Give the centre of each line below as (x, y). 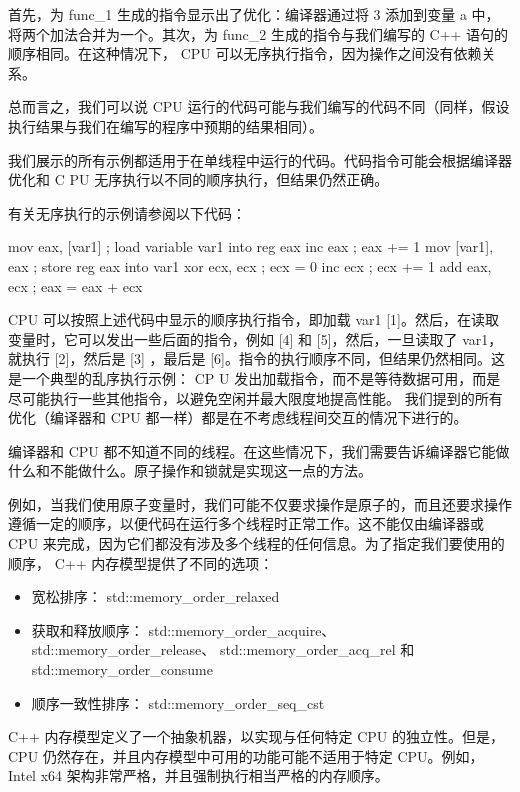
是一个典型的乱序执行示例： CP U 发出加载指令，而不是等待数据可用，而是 (254, 377)
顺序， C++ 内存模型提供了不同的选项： (141, 562)
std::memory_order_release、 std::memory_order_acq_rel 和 (223, 649)
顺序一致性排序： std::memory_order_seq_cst (178, 702)
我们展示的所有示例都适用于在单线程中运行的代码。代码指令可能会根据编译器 (260, 159)
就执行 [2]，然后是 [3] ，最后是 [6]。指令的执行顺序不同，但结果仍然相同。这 (256, 358)
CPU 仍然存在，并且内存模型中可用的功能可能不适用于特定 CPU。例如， (246, 755)
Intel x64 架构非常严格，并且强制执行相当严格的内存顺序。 (198, 775)
